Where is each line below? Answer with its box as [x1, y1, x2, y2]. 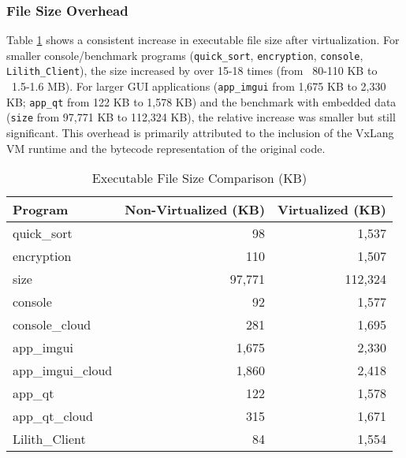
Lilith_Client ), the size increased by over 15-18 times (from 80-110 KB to [6, 62, 378, 79]
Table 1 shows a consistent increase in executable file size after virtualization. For [6, 32, 400, 48]
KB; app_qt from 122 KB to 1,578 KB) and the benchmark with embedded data [6, 93, 397, 110]
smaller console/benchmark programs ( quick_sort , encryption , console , [6, 47, 363, 63]
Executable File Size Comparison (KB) [91, 169, 307, 188]
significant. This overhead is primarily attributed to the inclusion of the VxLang [6, 125, 394, 141]
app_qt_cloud [13, 407, 93, 426]
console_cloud [13, 315, 91, 334]
